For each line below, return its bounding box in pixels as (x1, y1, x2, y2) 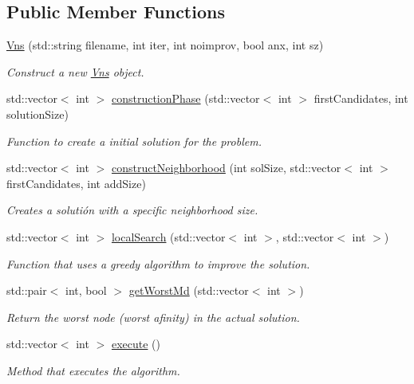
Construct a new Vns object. (6, 63, 144, 80)
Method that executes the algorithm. (6, 362, 180, 378)
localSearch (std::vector (111, 228, 226, 245)
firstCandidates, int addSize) (6, 174, 146, 191)
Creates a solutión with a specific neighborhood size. (6, 202, 258, 218)
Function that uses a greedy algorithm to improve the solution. (6, 255, 310, 272)
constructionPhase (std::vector (111, 90, 260, 107)
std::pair (6, 282, 47, 299)
